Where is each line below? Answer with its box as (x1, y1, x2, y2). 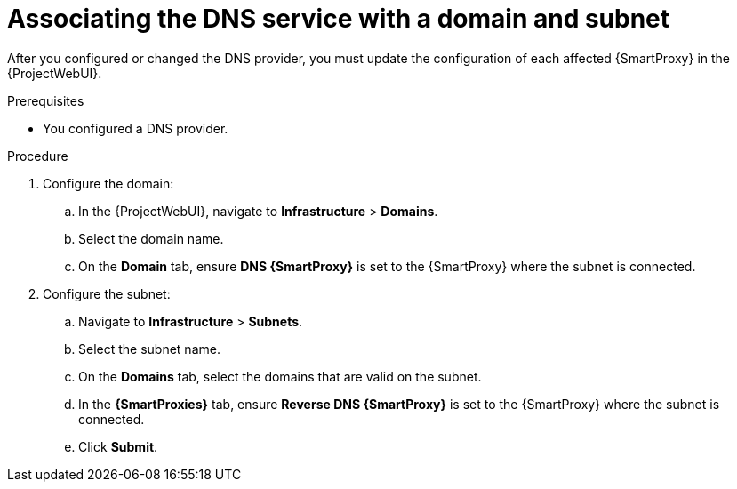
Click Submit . (78, 438, 158, 454)
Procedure (7, 148, 68, 164)
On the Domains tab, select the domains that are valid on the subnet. (78, 368, 482, 384)
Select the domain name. (78, 230, 224, 246)
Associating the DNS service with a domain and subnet (7, 4, 670, 34)
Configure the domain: (43, 175, 174, 191)
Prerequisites (7, 92, 84, 108)
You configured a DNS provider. (43, 120, 228, 136)
